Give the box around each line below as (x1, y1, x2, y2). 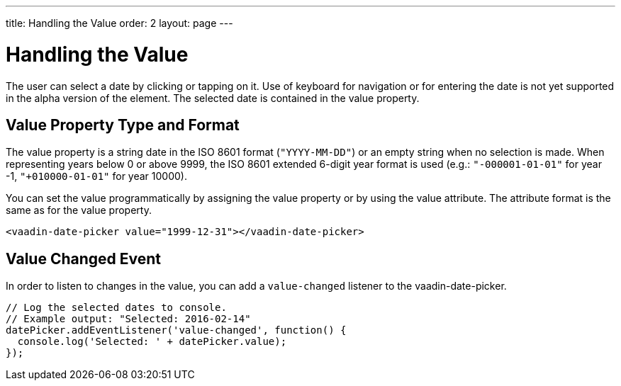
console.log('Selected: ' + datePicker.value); (17, 336, 287, 348)
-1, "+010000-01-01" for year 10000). (6, 170, 187, 183)
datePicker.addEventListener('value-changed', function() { (6, 324, 347, 336)
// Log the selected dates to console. (6, 302, 227, 314)
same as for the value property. (6, 204, 152, 217)
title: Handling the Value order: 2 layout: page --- (6, 17, 233, 29)
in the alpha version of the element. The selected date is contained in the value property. (6, 91, 420, 104)
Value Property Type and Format (6, 115, 240, 134)
